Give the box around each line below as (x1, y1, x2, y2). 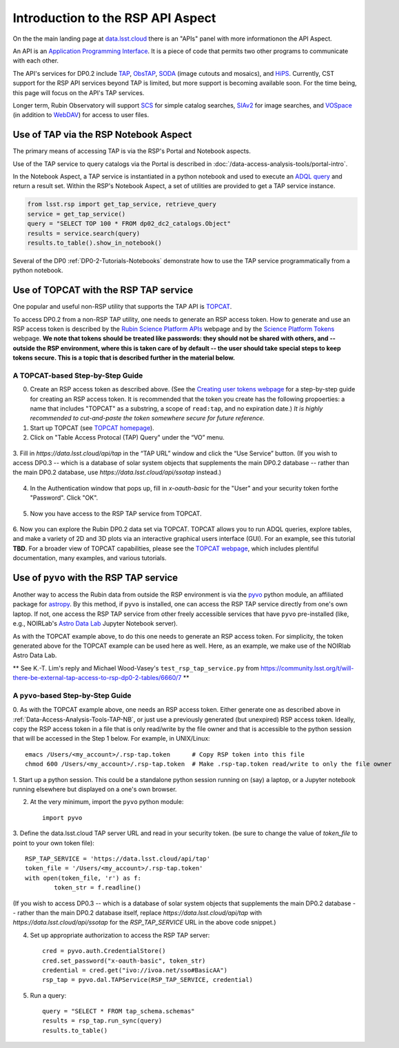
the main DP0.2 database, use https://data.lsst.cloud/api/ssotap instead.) (12, 469, 222, 477)
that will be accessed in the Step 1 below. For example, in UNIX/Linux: (12, 734, 210, 743)
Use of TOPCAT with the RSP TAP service (12, 285, 194, 296)
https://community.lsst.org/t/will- (260, 664, 354, 672)
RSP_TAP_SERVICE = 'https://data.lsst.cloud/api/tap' (25, 855, 210, 863)
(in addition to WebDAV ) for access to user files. (12, 111, 150, 119)
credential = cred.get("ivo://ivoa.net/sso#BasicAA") (42, 966, 227, 974)
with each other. (12, 56, 59, 65)
